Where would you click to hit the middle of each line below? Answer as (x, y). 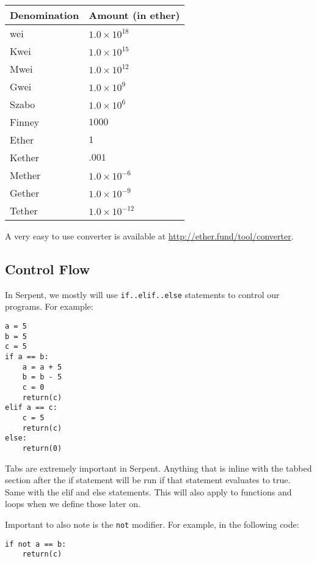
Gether (25, 193)
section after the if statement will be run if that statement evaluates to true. (148, 480)
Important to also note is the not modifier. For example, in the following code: (152, 524)
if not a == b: (36, 544)
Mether (25, 175)
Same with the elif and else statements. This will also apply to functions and (148, 491)
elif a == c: (31, 408)
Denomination (45, 15)
